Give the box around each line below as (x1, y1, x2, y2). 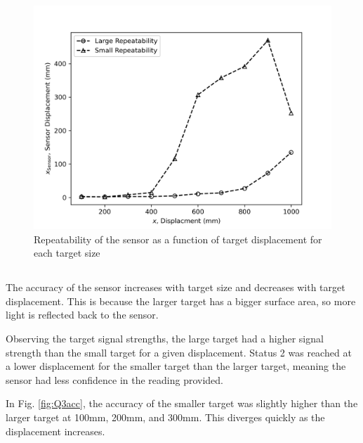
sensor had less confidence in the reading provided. (6, 372, 223, 387)
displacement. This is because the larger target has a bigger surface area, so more (6, 293, 356, 308)
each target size (34, 245, 100, 260)
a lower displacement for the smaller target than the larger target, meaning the (6, 359, 346, 373)
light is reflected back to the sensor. (6, 307, 159, 322)
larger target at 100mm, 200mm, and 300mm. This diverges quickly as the (6, 409, 325, 424)
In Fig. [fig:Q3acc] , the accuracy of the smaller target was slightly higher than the (6, 396, 358, 411)
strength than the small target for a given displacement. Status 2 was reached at (6, 345, 352, 359)
